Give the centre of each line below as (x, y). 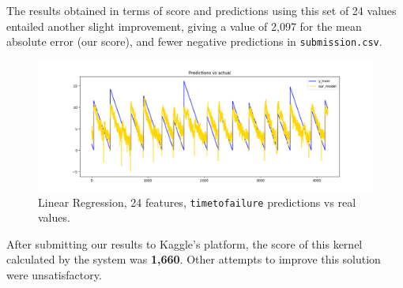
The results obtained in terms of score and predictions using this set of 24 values (201, 10)
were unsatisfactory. (54, 275)
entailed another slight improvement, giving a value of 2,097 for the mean (184, 26)
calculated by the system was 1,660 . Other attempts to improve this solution (194, 259)
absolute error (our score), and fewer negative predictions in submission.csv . (194, 41)
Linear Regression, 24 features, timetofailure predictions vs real (197, 202)
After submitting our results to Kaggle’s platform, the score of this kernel (185, 243)
